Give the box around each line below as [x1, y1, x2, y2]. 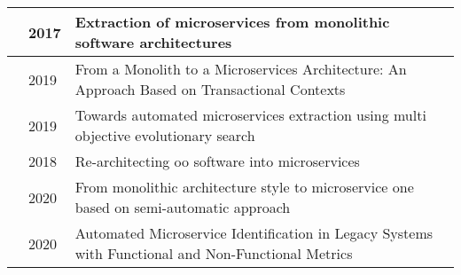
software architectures [74, 32, 232, 52]
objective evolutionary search [74, 125, 255, 145]
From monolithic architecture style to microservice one [74, 177, 414, 197]
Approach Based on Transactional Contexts [74, 79, 346, 99]
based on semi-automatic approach [74, 197, 291, 217]
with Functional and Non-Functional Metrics [74, 243, 353, 263]
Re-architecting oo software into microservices [74, 151, 360, 171]
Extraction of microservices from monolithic [74, 12, 390, 32]
